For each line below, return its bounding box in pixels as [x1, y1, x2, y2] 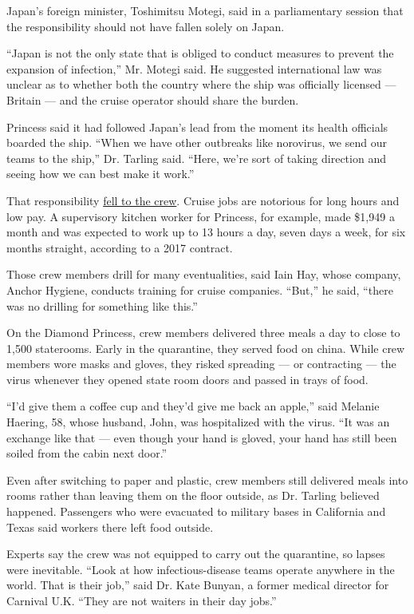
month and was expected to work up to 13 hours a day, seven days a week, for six [6, 224, 406, 240]
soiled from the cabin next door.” [6, 445, 168, 461]
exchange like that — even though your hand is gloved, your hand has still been [6, 429, 397, 446]
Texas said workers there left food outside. [6, 518, 214, 535]
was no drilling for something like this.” [6, 297, 198, 314]
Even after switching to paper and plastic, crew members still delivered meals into [6, 471, 408, 488]
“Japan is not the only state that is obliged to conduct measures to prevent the [6, 45, 394, 61]
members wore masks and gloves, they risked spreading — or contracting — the [6, 355, 396, 372]
